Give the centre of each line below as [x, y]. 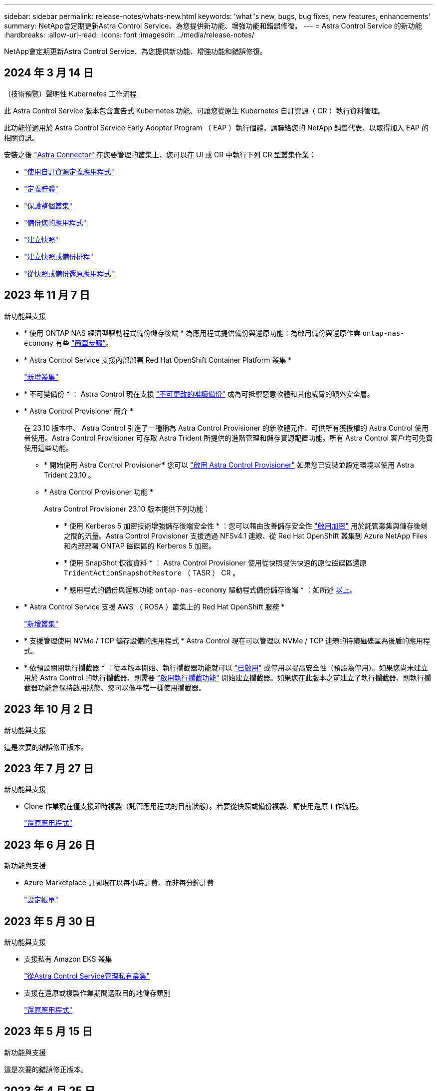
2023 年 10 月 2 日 [49, 709]
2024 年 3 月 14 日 [49, 73]
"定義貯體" [41, 188]
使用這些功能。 [48, 448]
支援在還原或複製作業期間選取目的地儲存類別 [97, 993]
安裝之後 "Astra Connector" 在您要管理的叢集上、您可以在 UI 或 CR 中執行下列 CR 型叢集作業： [160, 154]
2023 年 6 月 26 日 [50, 845]
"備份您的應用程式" [55, 222]
